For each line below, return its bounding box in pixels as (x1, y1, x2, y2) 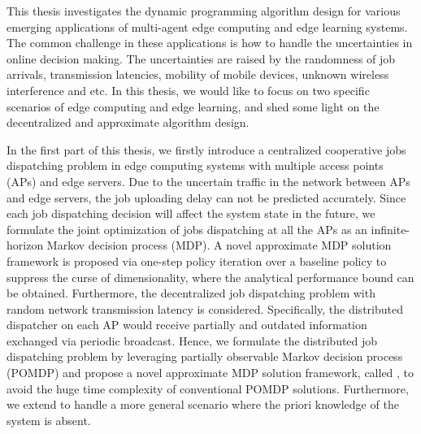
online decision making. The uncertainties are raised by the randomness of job (7, 50, 396, 67)
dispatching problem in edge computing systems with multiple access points (7, 157, 384, 174)
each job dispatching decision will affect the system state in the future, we (7, 205, 375, 222)
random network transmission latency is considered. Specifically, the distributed (7, 300, 403, 317)
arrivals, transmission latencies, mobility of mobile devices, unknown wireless (7, 66, 389, 83)
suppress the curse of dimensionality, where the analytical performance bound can (7, 268, 414, 285)
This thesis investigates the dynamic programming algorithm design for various (7, 2, 401, 19)
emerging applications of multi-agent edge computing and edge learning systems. (7, 18, 408, 35)
